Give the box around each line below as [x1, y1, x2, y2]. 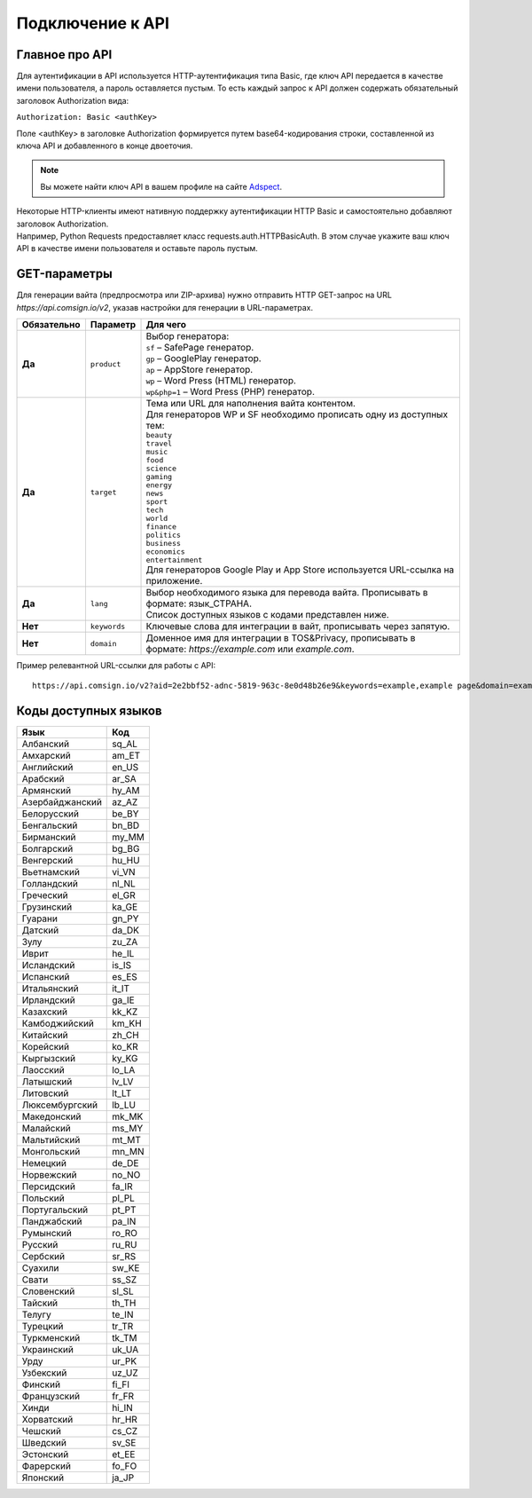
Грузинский [21, 901, 73, 913]
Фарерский [21, 1460, 71, 1472]
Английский [21, 761, 74, 774]
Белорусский [21, 808, 80, 820]
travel [145, 439, 173, 448]
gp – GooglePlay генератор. [145, 352, 262, 365]
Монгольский [21, 1146, 81, 1158]
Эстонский [21, 1448, 69, 1461]
